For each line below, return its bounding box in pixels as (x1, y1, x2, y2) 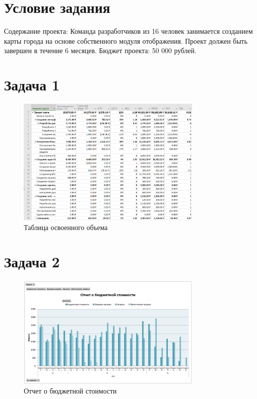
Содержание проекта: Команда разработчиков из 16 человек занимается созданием (4, 26, 253, 36)
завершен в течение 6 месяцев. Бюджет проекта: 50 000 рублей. (4, 45, 196, 56)
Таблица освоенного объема (24, 222, 108, 233)
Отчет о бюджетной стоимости (24, 385, 117, 396)
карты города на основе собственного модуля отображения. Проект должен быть (4, 35, 248, 46)
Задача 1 (4, 75, 60, 95)
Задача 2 (4, 251, 60, 271)
